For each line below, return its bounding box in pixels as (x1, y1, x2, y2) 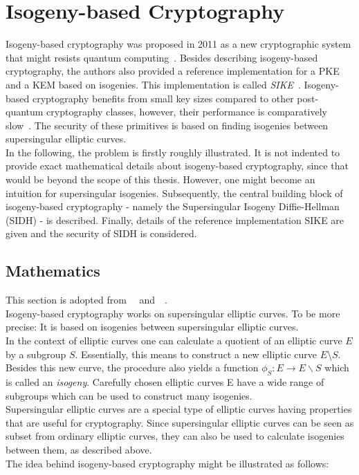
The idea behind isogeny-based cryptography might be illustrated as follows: (6, 456, 329, 470)
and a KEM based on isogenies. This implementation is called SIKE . (6, 77, 301, 91)
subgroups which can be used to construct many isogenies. (6, 388, 252, 402)
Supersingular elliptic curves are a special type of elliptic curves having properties (6, 402, 352, 416)
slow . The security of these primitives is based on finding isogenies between (6, 118, 329, 132)
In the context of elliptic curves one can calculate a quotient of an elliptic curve (6, 333, 342, 348)
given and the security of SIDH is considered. (6, 226, 197, 241)
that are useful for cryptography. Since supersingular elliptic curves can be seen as (6, 415, 354, 429)
